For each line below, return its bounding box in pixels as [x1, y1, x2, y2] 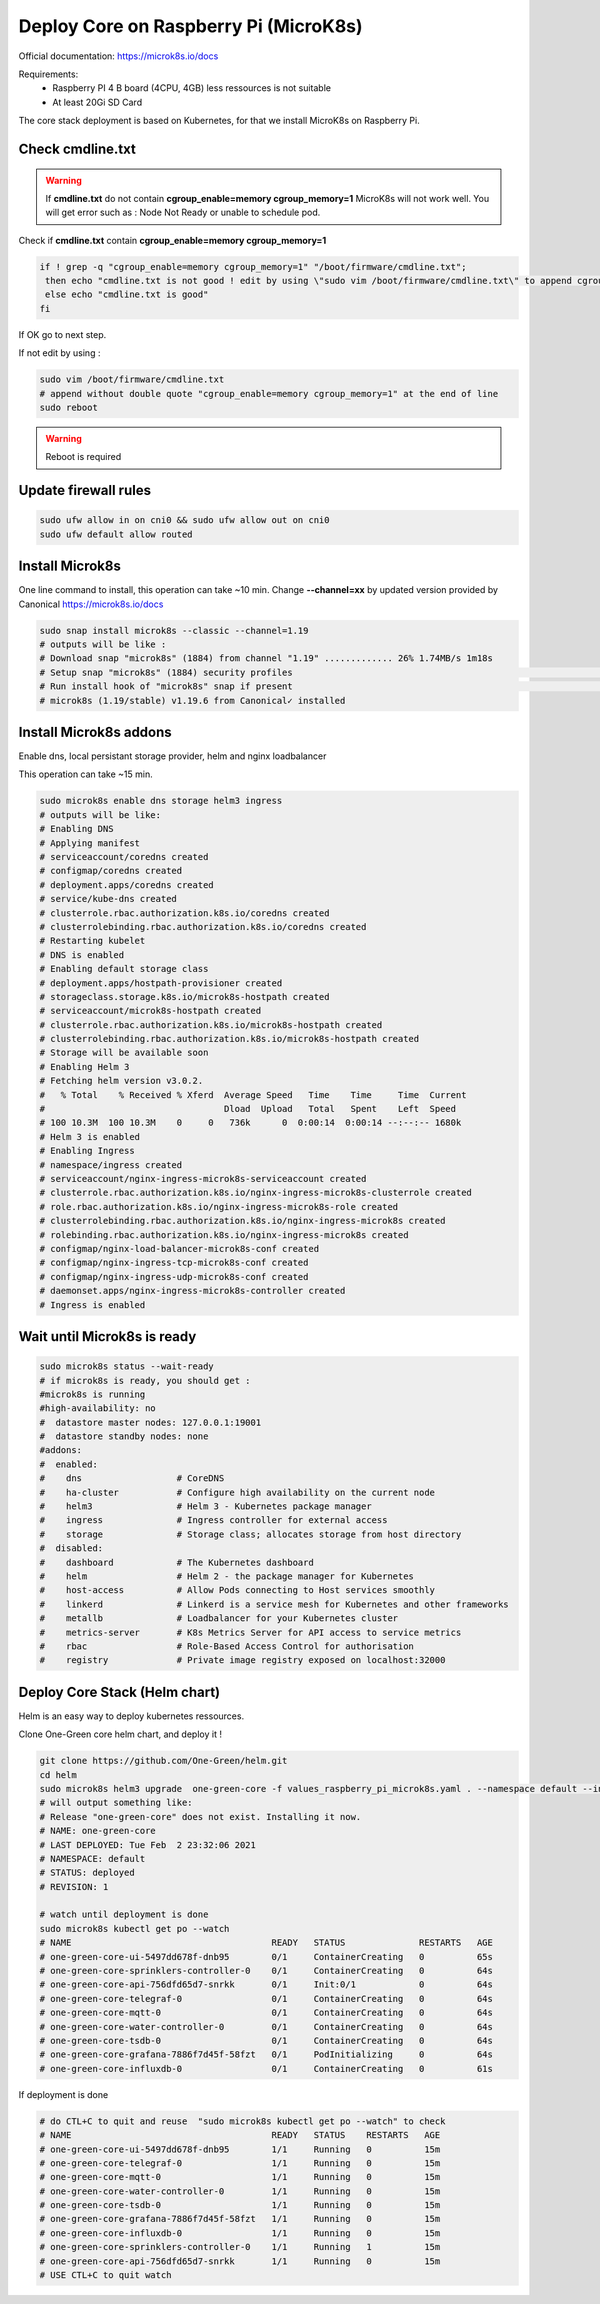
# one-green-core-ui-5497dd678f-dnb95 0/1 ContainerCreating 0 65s [39, 1951, 494, 1962]
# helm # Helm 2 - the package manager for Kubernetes [39, 1570, 415, 1582]
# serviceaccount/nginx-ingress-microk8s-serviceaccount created [39, 1173, 367, 1184]
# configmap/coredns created [39, 865, 183, 877]
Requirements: [18, 68, 79, 80]
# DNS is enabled [39, 949, 125, 960]
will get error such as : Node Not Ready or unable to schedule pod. [45, 206, 321, 219]
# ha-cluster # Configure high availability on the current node [39, 1486, 435, 1498]
